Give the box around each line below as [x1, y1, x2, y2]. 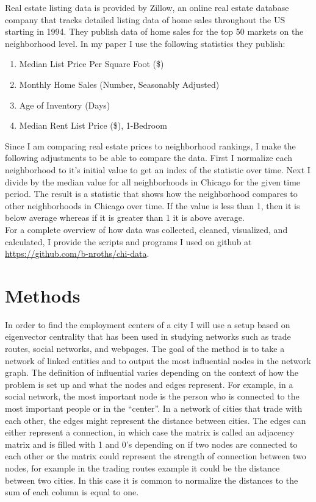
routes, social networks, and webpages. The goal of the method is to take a [5, 342, 285, 354]
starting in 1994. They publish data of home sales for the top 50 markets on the [5, 25, 304, 38]
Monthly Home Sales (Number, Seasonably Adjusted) [19, 77, 220, 90]
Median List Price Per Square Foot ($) [19, 57, 164, 70]
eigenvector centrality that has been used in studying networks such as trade [5, 330, 291, 343]
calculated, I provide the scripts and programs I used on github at [5, 235, 252, 248]
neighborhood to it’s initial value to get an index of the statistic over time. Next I [5, 163, 311, 176]
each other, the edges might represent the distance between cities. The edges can [5, 414, 306, 426]
